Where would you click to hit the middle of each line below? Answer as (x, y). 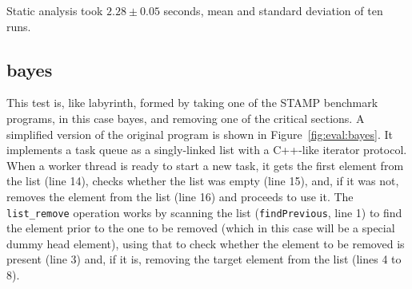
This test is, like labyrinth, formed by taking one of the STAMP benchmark (192, 103)
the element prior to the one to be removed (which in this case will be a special (201, 228)
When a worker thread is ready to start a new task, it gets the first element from (205, 165)
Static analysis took (55, 10)
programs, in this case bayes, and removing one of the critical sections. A (186, 118)
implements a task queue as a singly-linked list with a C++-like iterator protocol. (207, 150)
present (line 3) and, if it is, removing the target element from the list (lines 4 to (204, 259)
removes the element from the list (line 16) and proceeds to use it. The (180, 196)
